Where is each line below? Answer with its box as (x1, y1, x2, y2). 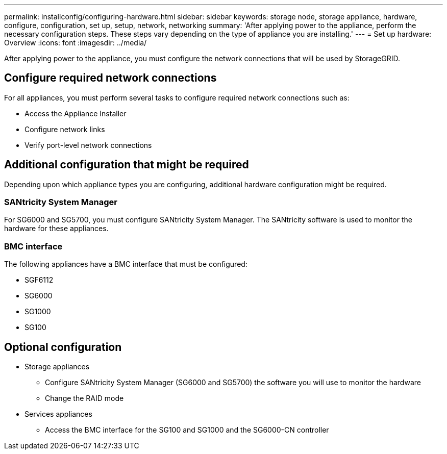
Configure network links (24, 124, 105, 134)
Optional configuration (4, 340, 122, 354)
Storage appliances (24, 362, 90, 371)
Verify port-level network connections (24, 140, 152, 149)
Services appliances (24, 410, 92, 419)
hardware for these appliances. (4, 224, 109, 233)
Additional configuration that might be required (4, 158, 249, 171)
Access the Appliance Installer (24, 109, 127, 118)
